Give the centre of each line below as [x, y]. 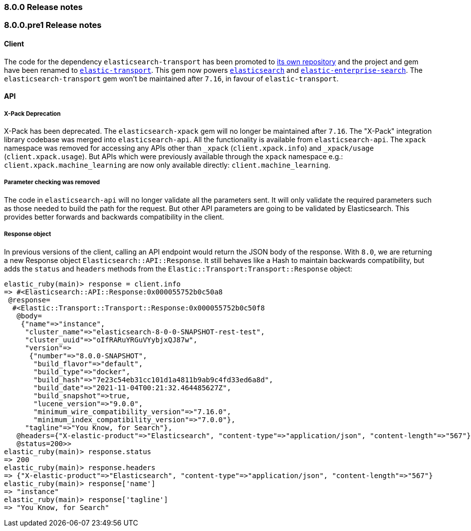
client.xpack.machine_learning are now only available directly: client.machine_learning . [167, 165]
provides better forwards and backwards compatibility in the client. [114, 217]
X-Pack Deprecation [32, 114]
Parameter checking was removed [52, 182]
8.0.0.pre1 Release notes [53, 25]
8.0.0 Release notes [43, 7]
